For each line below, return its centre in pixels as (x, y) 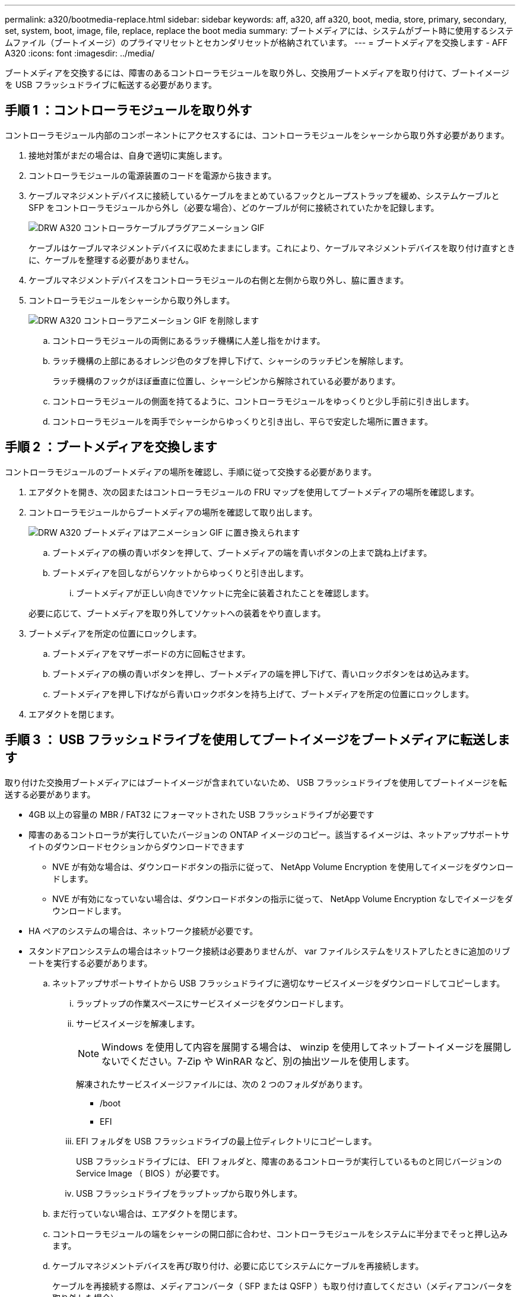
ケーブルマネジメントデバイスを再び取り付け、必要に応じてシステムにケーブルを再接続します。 (238, 1266)
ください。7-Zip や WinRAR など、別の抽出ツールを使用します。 (272, 1061)
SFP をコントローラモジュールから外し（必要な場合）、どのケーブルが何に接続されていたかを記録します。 (234, 207)
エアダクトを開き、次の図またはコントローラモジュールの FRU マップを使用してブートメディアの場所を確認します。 (254, 492)
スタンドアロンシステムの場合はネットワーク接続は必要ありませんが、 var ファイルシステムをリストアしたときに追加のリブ (269, 951)
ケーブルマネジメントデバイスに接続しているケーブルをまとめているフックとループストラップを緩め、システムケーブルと (264, 195)
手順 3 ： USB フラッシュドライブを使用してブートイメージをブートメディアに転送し (251, 740)
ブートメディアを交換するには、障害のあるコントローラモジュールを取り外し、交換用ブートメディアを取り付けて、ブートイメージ (257, 73)
